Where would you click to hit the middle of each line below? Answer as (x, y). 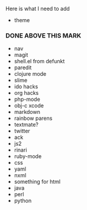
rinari (20, 150)
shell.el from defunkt (39, 61)
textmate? (26, 125)
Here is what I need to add (38, 9)
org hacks (26, 93)
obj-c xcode (29, 106)
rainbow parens (33, 118)
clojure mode (30, 74)
